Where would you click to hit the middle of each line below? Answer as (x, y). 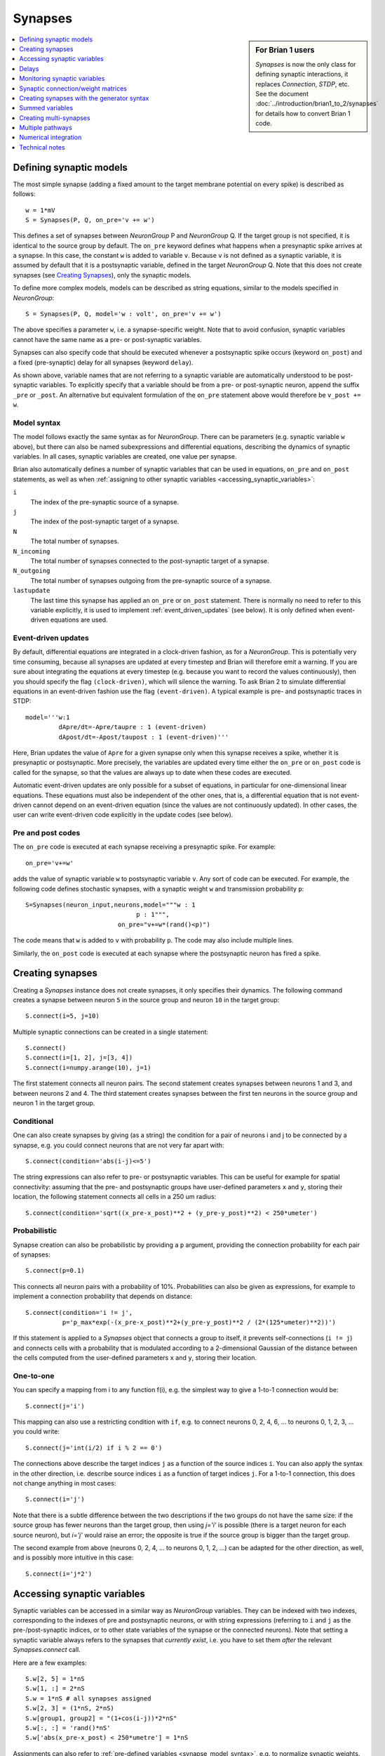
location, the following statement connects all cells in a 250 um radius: (115, 1197)
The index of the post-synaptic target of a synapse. (105, 522)
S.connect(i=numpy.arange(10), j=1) (88, 1067)
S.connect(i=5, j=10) (62, 1016)
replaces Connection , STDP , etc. (303, 84)
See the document (282, 93)
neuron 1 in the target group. (54, 1103)
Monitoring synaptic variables (62, 79)
